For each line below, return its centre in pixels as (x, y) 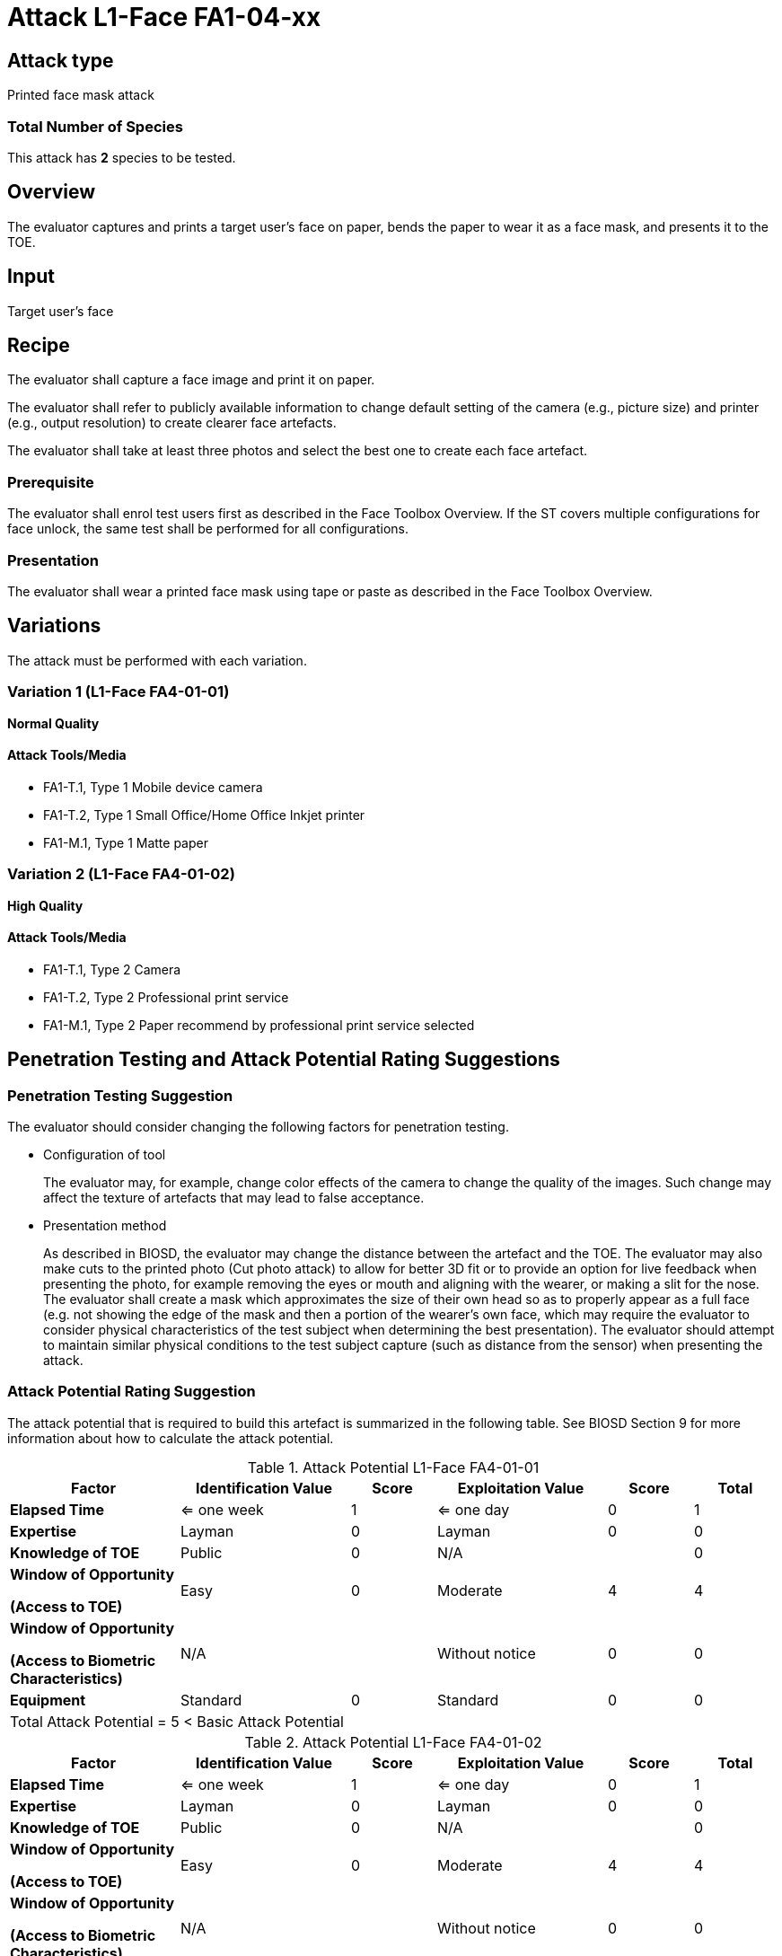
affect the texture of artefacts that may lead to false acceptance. (234, 1197)
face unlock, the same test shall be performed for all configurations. (208, 529)
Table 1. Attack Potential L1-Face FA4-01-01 (393, 1467)
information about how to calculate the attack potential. (171, 1438)
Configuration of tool (105, 1154)
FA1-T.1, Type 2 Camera (112, 969)
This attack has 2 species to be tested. (122, 157)
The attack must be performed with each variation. (157, 660)
